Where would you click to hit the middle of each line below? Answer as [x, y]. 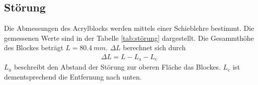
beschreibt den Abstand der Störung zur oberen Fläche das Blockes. [118, 67]
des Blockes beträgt [34, 47]
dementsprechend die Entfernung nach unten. [73, 77]
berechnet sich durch [154, 47]
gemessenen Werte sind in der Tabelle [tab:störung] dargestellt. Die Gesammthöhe [129, 38]
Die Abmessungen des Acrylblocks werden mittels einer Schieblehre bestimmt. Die [129, 28]
